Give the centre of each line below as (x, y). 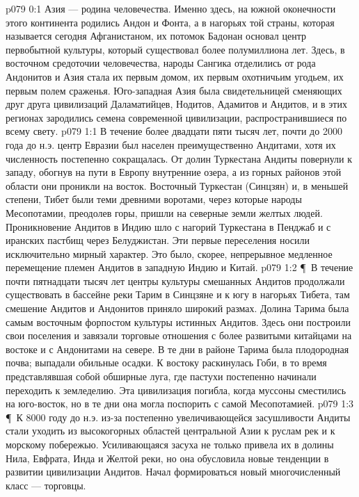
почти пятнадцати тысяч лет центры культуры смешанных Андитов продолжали (175, 280)
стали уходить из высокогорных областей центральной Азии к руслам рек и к (170, 431)
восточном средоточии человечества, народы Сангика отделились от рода (161, 63)
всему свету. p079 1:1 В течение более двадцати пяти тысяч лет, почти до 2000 (174, 131)
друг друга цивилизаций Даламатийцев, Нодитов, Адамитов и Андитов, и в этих (176, 104)
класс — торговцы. (46, 485)
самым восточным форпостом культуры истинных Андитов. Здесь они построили (178, 321)
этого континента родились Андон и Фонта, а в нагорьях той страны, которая (170, 22)
